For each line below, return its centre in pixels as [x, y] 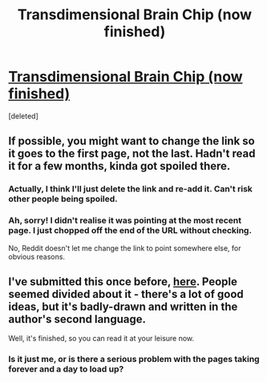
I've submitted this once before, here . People [123, 281]
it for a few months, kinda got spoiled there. [119, 166]
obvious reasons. [37, 256]
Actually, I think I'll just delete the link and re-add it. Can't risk [130, 189]
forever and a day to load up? [66, 369]
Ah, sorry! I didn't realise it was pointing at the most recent [125, 220]
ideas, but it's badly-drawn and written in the [123, 306]
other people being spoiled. [63, 199]
